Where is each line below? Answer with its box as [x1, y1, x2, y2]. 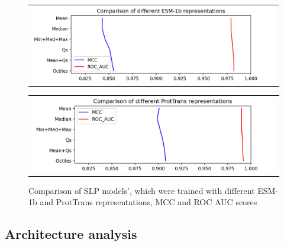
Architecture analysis [5, 225, 137, 243]
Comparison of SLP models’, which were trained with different [28, 184, 255, 196]
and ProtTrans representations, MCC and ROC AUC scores [40, 196, 257, 208]
